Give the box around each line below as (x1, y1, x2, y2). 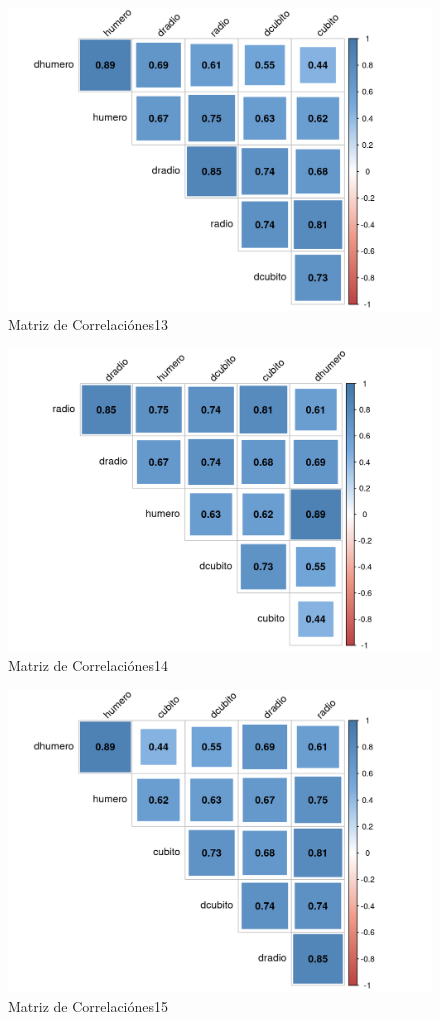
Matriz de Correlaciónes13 (8, 314, 169, 335)
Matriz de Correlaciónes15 (8, 995, 169, 1016)
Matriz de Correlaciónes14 (8, 655, 169, 676)
